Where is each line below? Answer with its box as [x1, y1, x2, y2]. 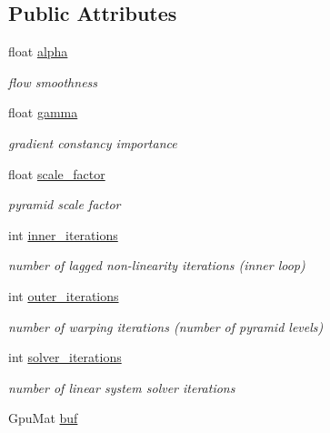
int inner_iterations [8, 225, 118, 244]
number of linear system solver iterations [8, 378, 235, 397]
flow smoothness [8, 72, 98, 91]
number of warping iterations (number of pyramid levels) [8, 317, 324, 336]
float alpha [8, 42, 68, 61]
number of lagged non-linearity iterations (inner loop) [8, 256, 305, 275]
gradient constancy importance [8, 133, 177, 152]
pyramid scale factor [8, 195, 121, 214]
